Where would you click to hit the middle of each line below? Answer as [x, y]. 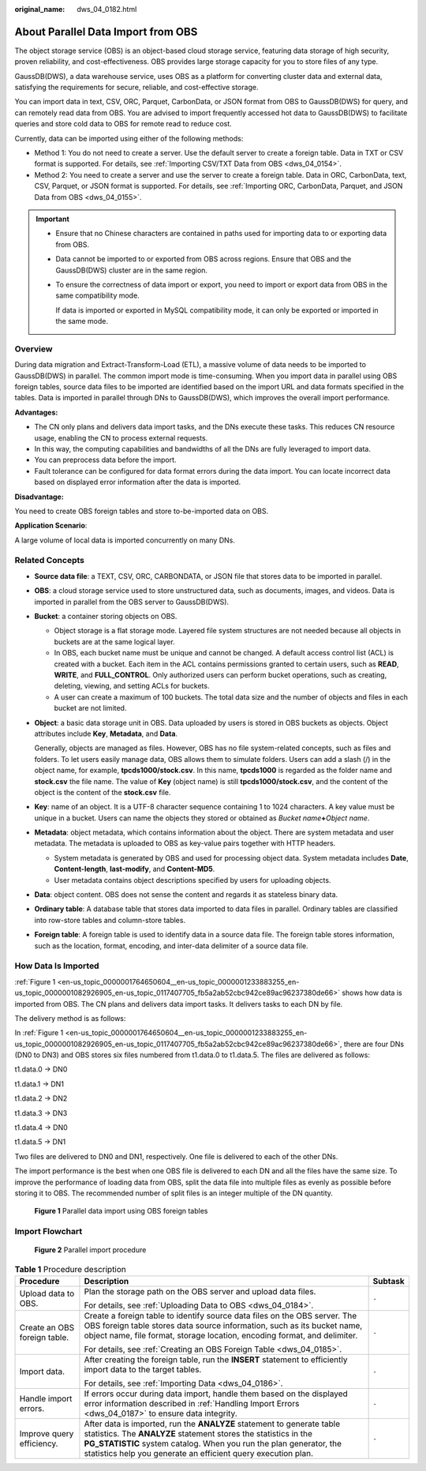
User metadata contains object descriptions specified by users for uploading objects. [192, 880]
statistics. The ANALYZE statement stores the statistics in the [198, 1434]
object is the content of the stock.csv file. [103, 792]
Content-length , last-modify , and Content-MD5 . [135, 869]
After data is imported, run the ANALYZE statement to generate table [212, 1424]
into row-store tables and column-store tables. [110, 920]
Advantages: [36, 412]
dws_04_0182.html [107, 9]
